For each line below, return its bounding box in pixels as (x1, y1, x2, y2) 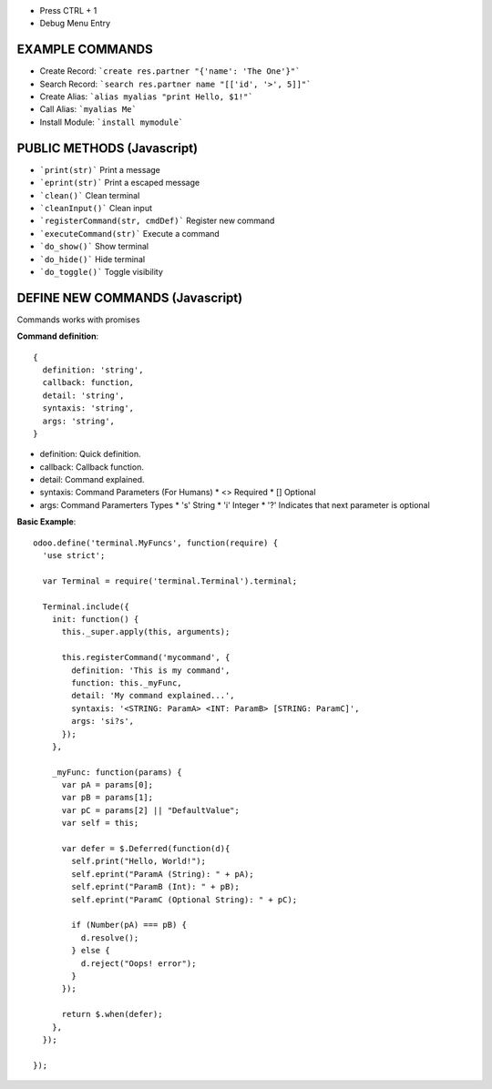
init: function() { (51, 615, 139, 624)
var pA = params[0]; (61, 779, 154, 790)
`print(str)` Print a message (39, 164, 161, 175)
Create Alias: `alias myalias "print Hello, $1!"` (39, 91, 254, 102)
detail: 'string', (42, 390, 125, 401)
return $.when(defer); (61, 1009, 163, 1020)
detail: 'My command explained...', (71, 690, 236, 701)
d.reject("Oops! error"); (80, 958, 197, 969)
